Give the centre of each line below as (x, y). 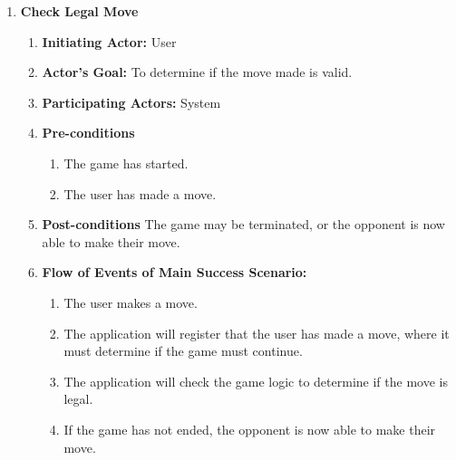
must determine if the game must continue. (183, 351)
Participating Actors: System (131, 102)
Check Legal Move (79, 11)
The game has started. (126, 163)
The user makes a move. (131, 302)
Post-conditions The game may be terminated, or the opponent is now (243, 224)
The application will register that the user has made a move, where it (257, 333)
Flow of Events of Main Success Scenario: (175, 272)
